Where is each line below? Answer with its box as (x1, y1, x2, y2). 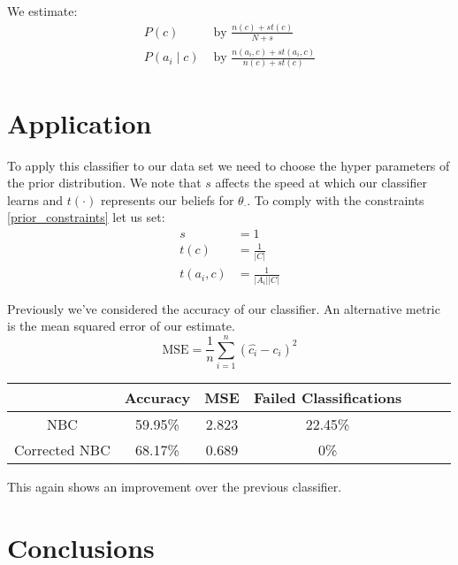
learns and (7, 190, 64, 209)
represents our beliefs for (100, 190, 234, 209)
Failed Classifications (253, 386, 402, 408)
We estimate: (7, 2, 78, 19)
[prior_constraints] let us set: (7, 208, 165, 226)
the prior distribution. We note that (7, 173, 202, 192)
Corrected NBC (14, 439, 111, 460)
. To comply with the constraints (247, 190, 424, 209)
